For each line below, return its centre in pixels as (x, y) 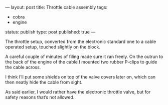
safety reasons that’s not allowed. (40, 97)
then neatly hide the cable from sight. (44, 82)
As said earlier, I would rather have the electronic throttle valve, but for (78, 92)
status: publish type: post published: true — (50, 32)
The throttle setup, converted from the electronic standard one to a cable (81, 41)
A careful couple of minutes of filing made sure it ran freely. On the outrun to (84, 56)
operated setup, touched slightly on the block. (53, 47)
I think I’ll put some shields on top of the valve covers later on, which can (80, 77)
